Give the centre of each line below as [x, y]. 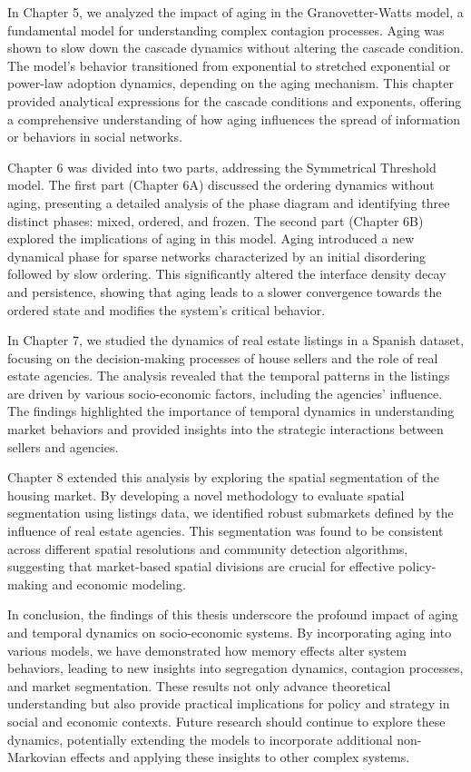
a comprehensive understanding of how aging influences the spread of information [234, 119]
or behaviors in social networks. [95, 137]
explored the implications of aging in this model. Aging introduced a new [211, 238]
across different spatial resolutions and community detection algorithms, [208, 548]
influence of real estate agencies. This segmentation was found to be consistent [226, 531]
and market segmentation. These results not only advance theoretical [199, 685]
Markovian [37, 757]
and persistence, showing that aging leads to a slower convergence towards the [225, 291]
